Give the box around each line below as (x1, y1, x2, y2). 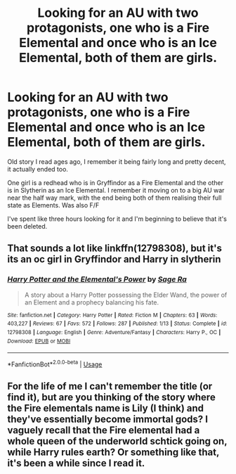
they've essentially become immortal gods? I (7, 414, 209, 425)
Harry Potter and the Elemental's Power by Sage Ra (7, 274, 188, 284)
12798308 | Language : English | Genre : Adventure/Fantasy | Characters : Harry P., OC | (7, 328, 221, 335)
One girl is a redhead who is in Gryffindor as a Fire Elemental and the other (7, 178, 223, 187)
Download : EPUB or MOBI (7, 338, 71, 345)
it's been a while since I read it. (7, 457, 145, 469)
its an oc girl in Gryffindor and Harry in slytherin (7, 253, 221, 265)
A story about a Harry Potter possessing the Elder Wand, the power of (24, 290, 228, 299)
